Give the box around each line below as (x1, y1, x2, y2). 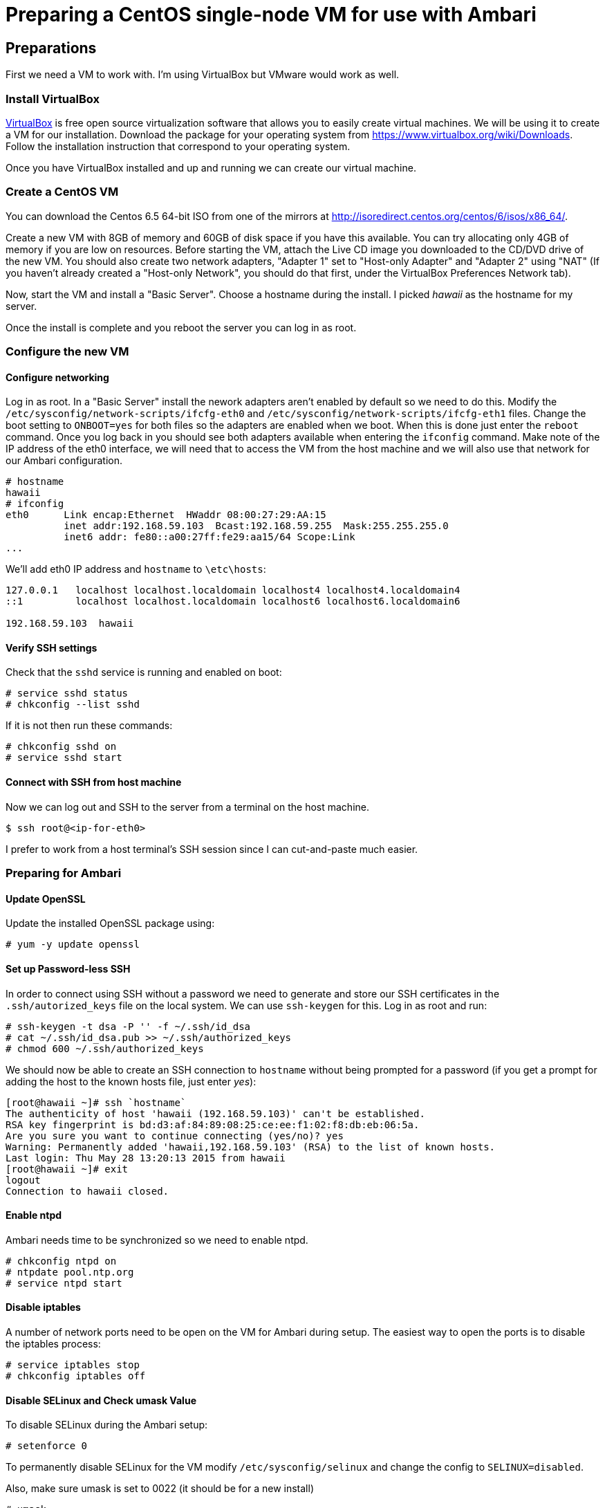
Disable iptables (6, 1301, 81, 1314)
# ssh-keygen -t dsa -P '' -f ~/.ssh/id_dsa (6, 1020, 251, 1032)
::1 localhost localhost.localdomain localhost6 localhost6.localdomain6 (6, 596, 460, 607)
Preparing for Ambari (6, 866, 122, 881)
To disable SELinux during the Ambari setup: (6, 1419, 208, 1431)
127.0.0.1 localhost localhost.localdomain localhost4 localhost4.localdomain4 (6, 585, 460, 596)
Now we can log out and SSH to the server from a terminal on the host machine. (6, 800, 370, 813)
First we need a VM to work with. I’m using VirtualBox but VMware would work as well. (6, 68, 400, 81)
